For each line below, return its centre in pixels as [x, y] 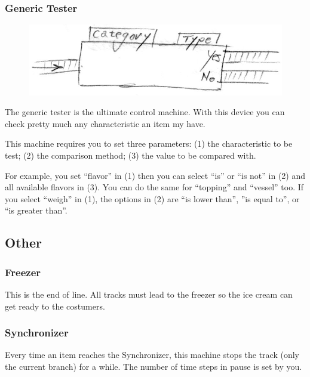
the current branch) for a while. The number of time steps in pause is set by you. [154, 366]
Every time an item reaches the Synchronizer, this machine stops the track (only [152, 355]
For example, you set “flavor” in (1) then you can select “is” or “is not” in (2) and [155, 175]
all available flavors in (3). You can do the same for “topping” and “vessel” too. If [154, 187]
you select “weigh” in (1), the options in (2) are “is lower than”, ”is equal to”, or [152, 198]
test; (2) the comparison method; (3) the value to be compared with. [131, 155]
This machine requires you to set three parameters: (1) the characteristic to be [149, 143]
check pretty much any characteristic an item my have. [105, 123]
